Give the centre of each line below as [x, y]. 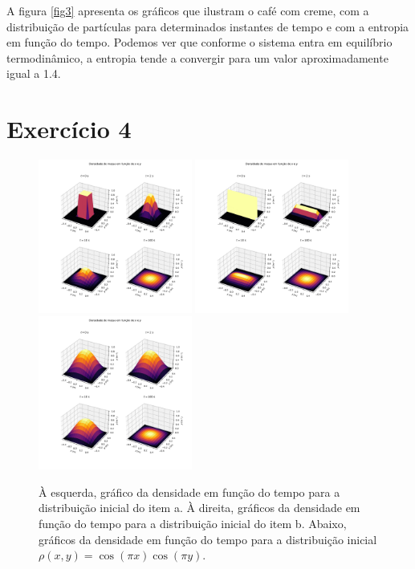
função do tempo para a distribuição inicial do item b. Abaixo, [193, 524]
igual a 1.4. [34, 73]
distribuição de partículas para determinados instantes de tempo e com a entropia [208, 26]
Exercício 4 [69, 129]
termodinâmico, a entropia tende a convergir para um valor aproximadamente [197, 57]
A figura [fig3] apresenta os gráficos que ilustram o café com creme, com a [188, 10]
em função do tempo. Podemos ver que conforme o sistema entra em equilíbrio [199, 42]
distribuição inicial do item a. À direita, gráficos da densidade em [199, 508]
